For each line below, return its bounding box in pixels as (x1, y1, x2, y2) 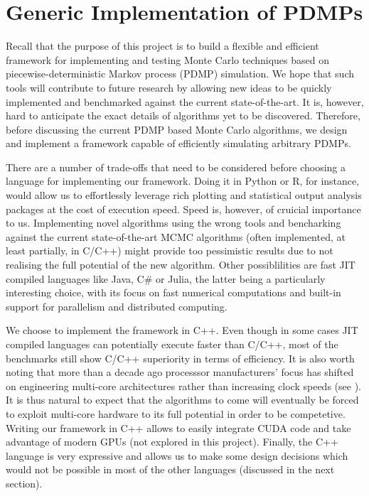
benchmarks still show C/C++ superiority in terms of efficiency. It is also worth (6, 350, 355, 365)
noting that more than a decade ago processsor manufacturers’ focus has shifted (6, 365, 354, 379)
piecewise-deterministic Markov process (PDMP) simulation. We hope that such (6, 66, 354, 81)
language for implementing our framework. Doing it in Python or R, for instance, (6, 173, 360, 188)
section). (6, 475, 43, 490)
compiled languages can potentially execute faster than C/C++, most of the (6, 337, 338, 351)
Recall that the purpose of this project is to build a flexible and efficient (6, 38, 319, 53)
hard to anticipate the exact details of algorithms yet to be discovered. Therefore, (6, 108, 360, 123)
